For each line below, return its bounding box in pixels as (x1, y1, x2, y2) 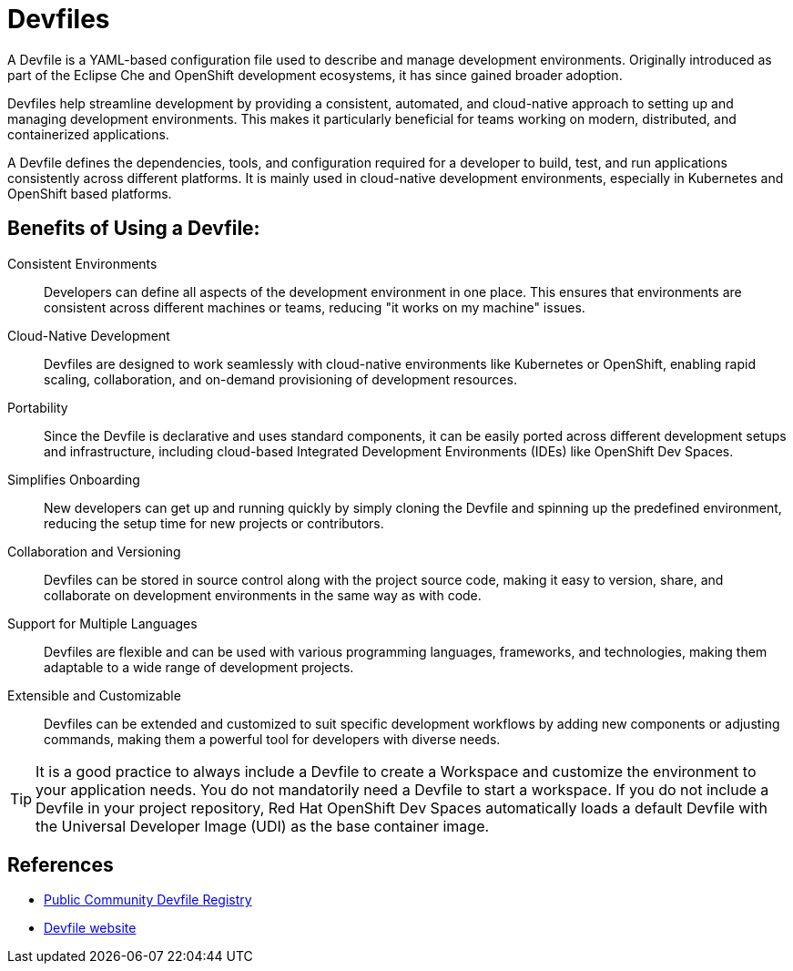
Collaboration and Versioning (7, 543, 181, 559)
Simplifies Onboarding (7, 471, 140, 487)
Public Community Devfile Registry (44, 892, 252, 908)
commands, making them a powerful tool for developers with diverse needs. (44, 731, 501, 747)
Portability (7, 399, 68, 415)
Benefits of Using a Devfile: (7, 217, 260, 240)
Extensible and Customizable (7, 687, 181, 703)
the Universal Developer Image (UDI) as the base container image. (36, 816, 490, 835)
